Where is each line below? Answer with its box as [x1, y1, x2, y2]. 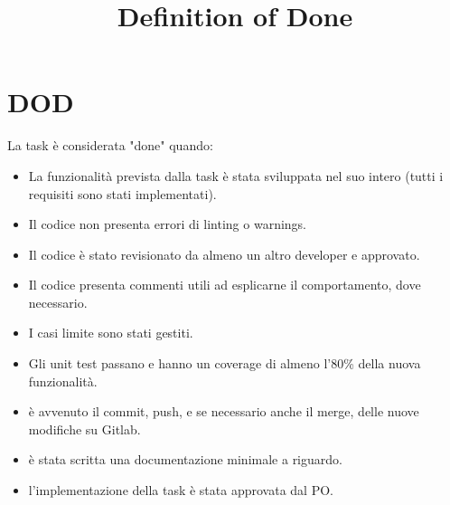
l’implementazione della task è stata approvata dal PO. [28, 481, 333, 500]
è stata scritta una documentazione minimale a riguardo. [28, 450, 342, 469]
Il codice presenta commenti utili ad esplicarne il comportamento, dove [28, 275, 421, 294]
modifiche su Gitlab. [28, 419, 141, 438]
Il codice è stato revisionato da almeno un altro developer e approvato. [28, 244, 420, 263]
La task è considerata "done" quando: [7, 136, 213, 155]
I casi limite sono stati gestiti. [28, 323, 193, 342]
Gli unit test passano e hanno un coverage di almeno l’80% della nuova [28, 354, 421, 373]
